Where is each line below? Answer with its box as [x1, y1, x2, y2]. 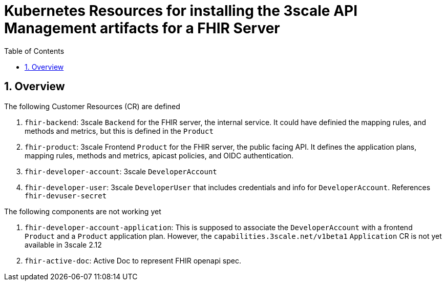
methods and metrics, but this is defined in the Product [25, 126, 214, 135]
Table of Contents [4, 46, 65, 55]
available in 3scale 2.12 [25, 240, 102, 249]
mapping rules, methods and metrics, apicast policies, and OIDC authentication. [25, 151, 294, 160]
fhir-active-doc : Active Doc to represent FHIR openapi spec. [25, 256, 241, 265]
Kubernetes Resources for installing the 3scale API [4, 2, 358, 19]
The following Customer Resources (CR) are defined [4, 101, 180, 111]
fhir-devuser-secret [25, 191, 107, 200]
